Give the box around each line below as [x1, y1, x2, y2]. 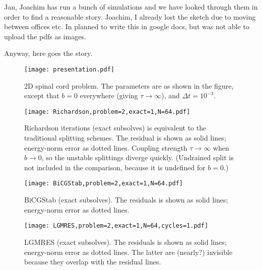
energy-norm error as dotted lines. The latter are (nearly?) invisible [24, 246, 233, 257]
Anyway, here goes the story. [4, 48, 93, 58]
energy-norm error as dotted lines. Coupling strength [24, 142, 187, 153]
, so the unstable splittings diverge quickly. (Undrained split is [41, 152, 234, 163]
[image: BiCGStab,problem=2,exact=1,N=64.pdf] [24, 180, 183, 187]
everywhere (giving [80, 90, 138, 101]
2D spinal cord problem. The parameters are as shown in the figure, [24, 80, 234, 91]
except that [24, 90, 59, 101]
